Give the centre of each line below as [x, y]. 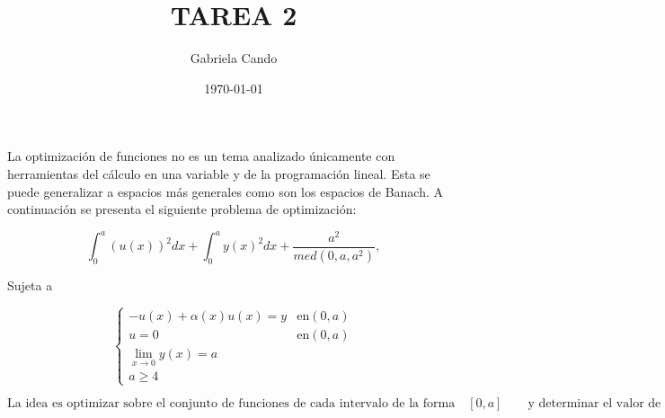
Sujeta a [30, 285]
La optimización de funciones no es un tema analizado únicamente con [201, 156]
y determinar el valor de [594, 404]
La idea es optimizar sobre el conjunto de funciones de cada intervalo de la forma [231, 404]
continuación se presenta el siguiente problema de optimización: [182, 209]
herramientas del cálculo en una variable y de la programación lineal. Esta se [219, 173]
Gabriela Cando [234, 58]
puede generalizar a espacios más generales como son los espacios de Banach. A [225, 191]
